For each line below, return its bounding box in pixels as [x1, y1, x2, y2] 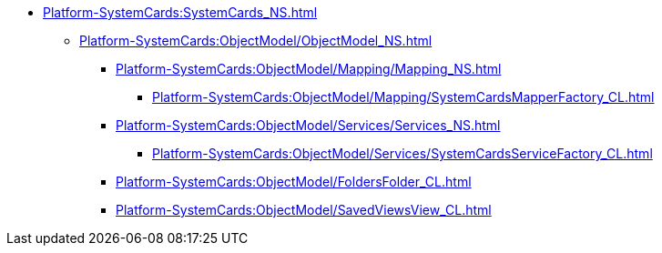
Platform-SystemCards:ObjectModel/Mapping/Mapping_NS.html [116, 61, 502, 76]
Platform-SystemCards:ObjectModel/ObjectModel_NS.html [79, 33, 433, 48]
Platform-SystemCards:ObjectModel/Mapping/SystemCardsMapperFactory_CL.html [152, 89, 655, 105]
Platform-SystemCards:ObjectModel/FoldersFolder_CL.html [116, 174, 472, 189]
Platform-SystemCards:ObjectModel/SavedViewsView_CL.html [116, 202, 492, 218]
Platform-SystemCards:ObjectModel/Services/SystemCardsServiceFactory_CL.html [152, 146, 653, 161]
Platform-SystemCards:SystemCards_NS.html [43, 5, 318, 20]
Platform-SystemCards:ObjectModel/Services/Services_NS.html [116, 117, 501, 133]
